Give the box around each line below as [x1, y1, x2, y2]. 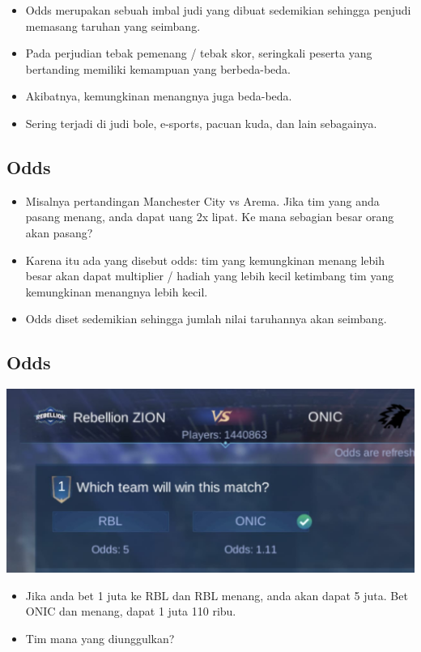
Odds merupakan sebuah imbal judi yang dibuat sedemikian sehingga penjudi [25, 2, 411, 18]
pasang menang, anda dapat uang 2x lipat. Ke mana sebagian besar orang [25, 208, 394, 225]
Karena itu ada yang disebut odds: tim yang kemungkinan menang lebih [25, 251, 385, 268]
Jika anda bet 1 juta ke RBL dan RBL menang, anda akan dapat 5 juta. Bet [25, 586, 408, 603]
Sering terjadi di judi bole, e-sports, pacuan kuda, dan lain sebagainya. [25, 114, 377, 131]
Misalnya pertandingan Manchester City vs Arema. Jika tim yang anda [25, 192, 380, 209]
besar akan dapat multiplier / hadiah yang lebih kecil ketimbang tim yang [25, 267, 394, 284]
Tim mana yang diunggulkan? [25, 629, 175, 646]
